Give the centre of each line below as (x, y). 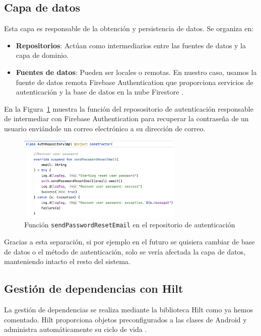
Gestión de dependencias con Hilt (94, 288)
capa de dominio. (42, 55)
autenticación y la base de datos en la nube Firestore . (100, 92)
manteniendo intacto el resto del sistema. (67, 261)
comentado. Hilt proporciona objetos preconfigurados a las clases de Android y (125, 319)
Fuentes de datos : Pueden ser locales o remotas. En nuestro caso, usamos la (136, 72)
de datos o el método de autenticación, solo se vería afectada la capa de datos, (125, 251)
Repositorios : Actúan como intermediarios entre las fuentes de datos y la (131, 45)
